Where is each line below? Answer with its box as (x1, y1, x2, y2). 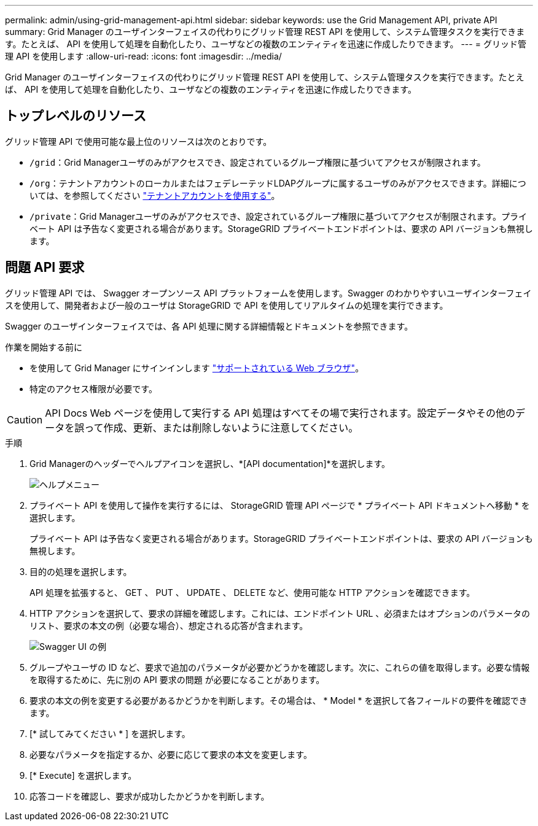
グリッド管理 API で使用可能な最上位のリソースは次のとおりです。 (5, 136, 272, 147)
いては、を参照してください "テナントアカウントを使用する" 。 (29, 190, 280, 201)
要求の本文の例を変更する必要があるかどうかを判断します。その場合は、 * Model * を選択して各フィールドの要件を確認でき (29, 695, 528, 706)
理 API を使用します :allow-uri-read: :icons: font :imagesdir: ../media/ (5, 51, 282, 61)
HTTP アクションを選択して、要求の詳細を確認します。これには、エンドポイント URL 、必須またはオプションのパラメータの (29, 608, 530, 619)
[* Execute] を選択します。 (29, 770, 137, 781)
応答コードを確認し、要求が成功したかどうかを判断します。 (29, 790, 270, 801)
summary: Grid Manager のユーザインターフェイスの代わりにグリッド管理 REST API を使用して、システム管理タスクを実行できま (5, 26, 525, 37)
